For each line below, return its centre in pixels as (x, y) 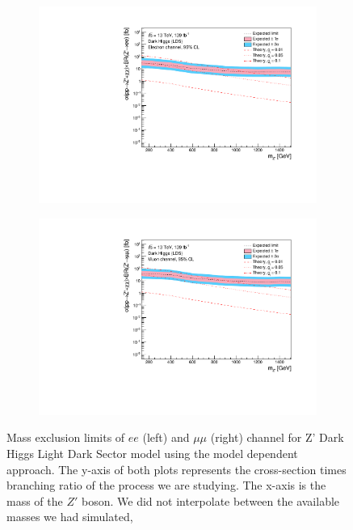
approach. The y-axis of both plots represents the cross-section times (176, 469)
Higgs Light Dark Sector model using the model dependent (152, 453)
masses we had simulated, (70, 517)
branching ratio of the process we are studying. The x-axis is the (166, 485)
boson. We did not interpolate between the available (211, 500)
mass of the (35, 500)
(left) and (166, 437)
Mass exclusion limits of (66, 437)
